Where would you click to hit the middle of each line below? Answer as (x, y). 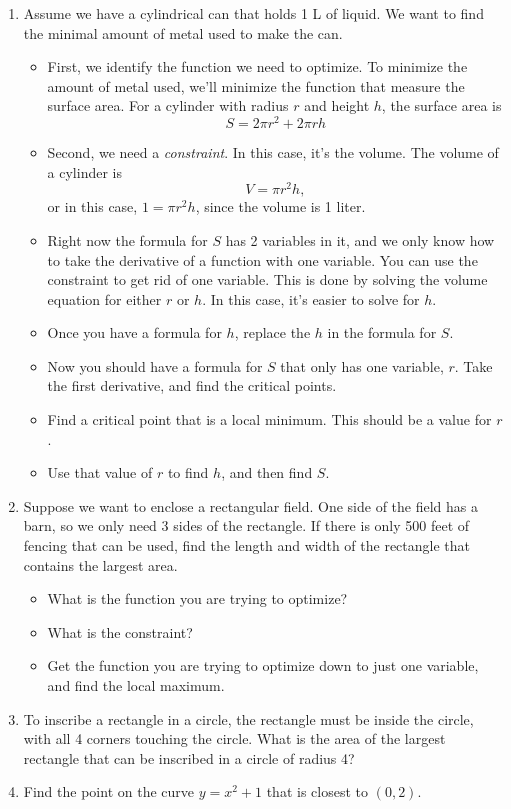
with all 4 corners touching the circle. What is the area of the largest (234, 738)
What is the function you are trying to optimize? (197, 598)
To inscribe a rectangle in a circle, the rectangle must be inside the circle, (248, 718)
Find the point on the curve (108, 791)
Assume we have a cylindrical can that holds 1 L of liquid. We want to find (253, 13)
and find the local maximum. (136, 685)
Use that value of (100, 472)
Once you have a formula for (134, 332)
